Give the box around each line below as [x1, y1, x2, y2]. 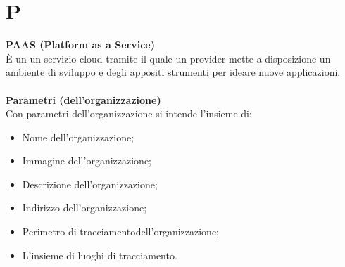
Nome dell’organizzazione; [22, 129, 134, 144]
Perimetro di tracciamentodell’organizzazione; [22, 224, 219, 239]
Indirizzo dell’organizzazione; [22, 200, 147, 215]
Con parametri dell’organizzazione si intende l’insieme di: [6, 106, 252, 121]
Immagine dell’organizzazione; [22, 153, 152, 168]
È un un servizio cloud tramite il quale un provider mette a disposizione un [6, 51, 331, 65]
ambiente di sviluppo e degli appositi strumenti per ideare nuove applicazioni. [6, 65, 341, 79]
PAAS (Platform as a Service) [6, 37, 155, 52]
